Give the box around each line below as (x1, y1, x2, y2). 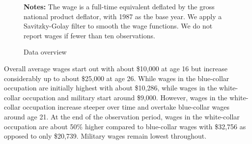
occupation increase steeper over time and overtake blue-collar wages (23, 102, 229, 112)
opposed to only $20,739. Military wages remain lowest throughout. (4, 131, 207, 141)
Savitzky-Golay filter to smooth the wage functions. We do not (24, 21, 213, 31)
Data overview (24, 47, 67, 57)
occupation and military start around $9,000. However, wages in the (23, 92, 227, 102)
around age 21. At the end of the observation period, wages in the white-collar (4, 111, 240, 121)
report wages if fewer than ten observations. (24, 30, 155, 40)
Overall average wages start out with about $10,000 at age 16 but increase (4, 63, 227, 73)
